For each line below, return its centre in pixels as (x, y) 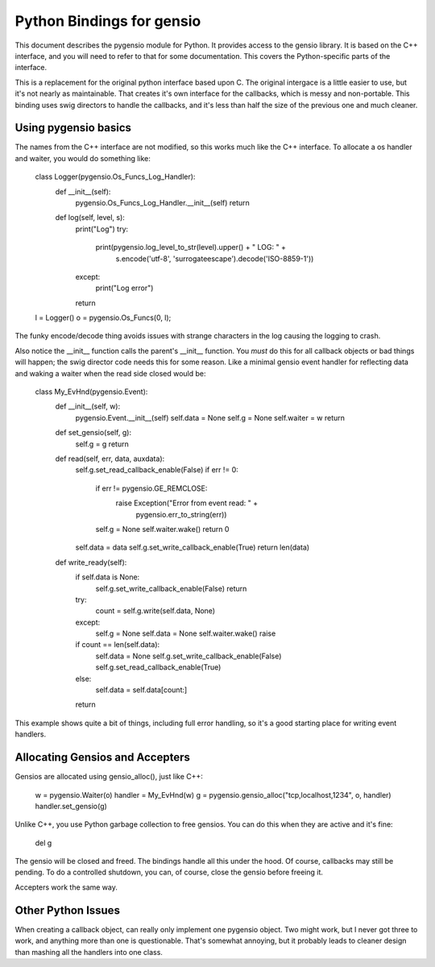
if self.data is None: (108, 577)
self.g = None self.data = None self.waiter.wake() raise (186, 633)
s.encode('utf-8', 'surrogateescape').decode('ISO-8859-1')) (215, 259)
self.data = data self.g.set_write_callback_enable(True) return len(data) (193, 547)
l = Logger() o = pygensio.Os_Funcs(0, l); (103, 317)
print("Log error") (124, 288)
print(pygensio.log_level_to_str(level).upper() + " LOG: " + (191, 247)
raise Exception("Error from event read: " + (187, 503)
